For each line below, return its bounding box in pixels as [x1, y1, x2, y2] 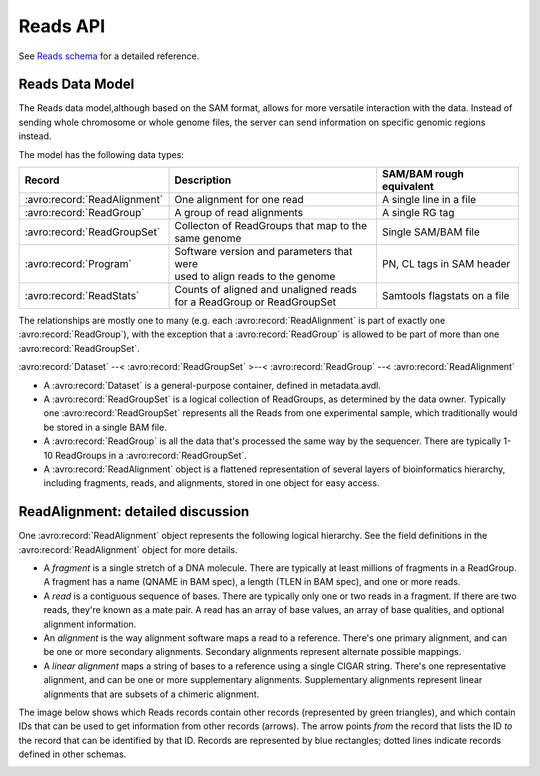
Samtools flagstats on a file [381, 289, 510, 303]
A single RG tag [381, 206, 455, 220]
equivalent [381, 180, 434, 194]
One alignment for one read [174, 193, 304, 207]
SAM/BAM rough [381, 167, 464, 181]
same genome [174, 231, 242, 245]
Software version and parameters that [174, 245, 353, 259]
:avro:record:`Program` [24, 257, 132, 271]
